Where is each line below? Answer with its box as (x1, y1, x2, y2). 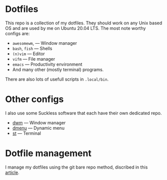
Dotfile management (5, 148, 92, 159)
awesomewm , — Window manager (12, 40, 77, 46)
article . (5, 169, 19, 175)
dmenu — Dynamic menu (12, 125, 65, 131)
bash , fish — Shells (12, 45, 52, 51)
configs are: (5, 30, 30, 36)
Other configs (5, 93, 64, 105)
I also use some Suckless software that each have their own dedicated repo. (5, 110, 162, 116)
